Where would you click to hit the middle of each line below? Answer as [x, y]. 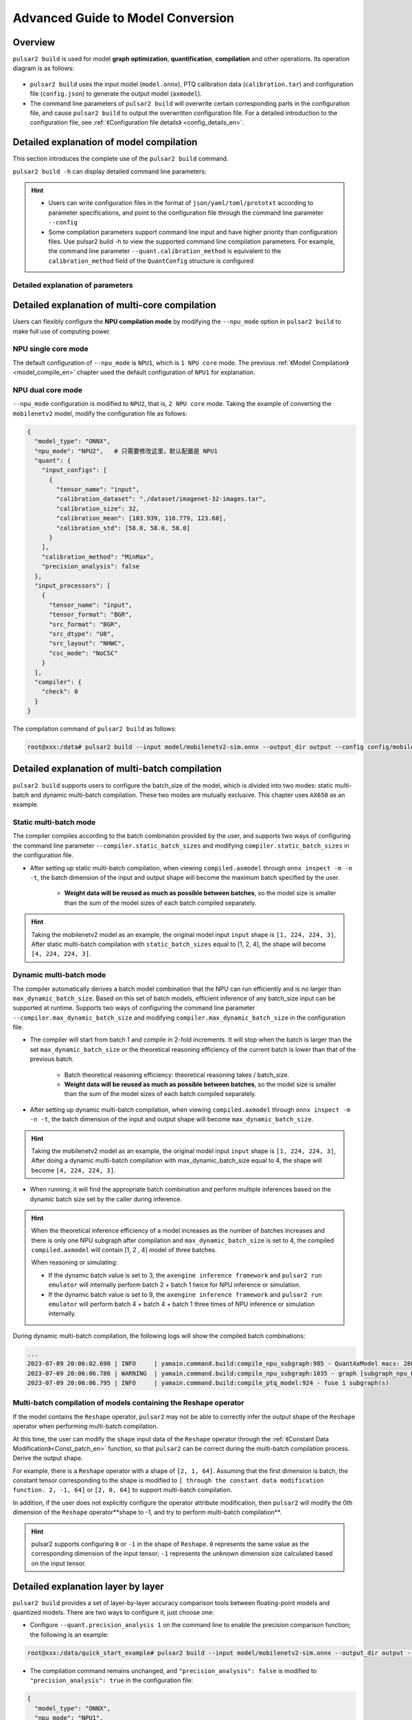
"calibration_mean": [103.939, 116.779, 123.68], [141, 518]
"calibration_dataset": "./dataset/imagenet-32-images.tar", [161, 499]
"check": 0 [60, 692]
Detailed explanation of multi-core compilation [114, 305]
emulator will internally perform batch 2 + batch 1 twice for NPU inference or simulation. [175, 1285]
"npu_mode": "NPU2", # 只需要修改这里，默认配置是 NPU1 [126, 451]
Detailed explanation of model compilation [105, 142]
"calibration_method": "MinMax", [98, 557]
